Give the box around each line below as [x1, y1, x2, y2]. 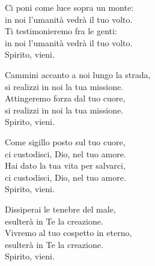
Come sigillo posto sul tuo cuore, [5, 135, 126, 148]
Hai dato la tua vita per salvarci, [5, 159, 126, 172]
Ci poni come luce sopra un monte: [5, 1, 133, 13]
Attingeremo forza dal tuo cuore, [5, 92, 126, 104]
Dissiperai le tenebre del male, [5, 202, 116, 215]
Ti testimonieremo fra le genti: [5, 25, 117, 37]
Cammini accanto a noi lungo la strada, [5, 68, 151, 80]
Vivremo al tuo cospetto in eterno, [5, 226, 132, 239]
